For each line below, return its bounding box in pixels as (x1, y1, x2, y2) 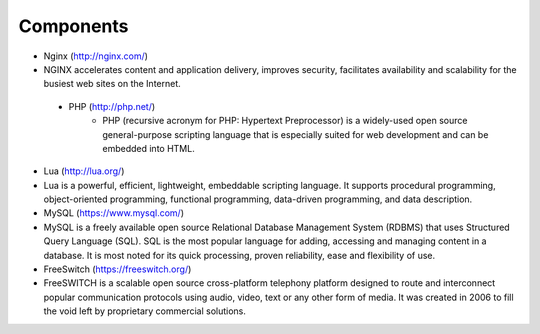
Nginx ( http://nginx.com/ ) (43, 50, 149, 62)
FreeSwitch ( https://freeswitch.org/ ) (43, 263, 192, 275)
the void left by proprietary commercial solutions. (43, 305, 247, 317)
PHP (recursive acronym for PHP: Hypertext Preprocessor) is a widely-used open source (102, 115, 468, 127)
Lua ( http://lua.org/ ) (43, 165, 125, 177)
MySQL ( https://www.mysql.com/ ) (43, 207, 185, 219)
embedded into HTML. (102, 142, 195, 154)
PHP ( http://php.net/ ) (68, 100, 156, 112)
